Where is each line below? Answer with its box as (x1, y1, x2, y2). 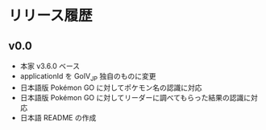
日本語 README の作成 (19, 112, 97, 122)
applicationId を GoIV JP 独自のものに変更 (19, 71, 156, 83)
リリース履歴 (8, 6, 93, 25)
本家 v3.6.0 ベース (19, 61, 81, 71)
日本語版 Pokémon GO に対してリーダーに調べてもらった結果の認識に (19, 92, 251, 102)
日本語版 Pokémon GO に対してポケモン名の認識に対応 (19, 83, 203, 92)
